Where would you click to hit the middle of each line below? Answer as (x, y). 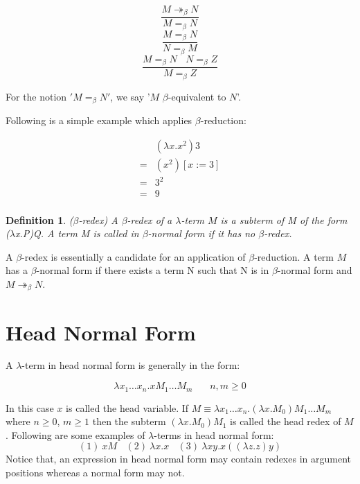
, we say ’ (130, 96)
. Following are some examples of (75, 434)
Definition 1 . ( (39, 219)
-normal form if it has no (201, 233)
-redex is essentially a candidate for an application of (134, 256)
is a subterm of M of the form (284, 219)
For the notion (36, 96)
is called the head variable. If (127, 407)
